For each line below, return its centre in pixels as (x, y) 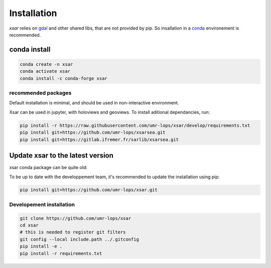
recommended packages (40, 93)
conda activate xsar (45, 71)
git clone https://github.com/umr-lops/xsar (76, 218)
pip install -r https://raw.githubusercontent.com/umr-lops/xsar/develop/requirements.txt (135, 125)
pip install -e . (41, 246)
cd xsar (29, 225)
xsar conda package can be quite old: (48, 168)
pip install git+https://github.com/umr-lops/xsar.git (89, 190)
